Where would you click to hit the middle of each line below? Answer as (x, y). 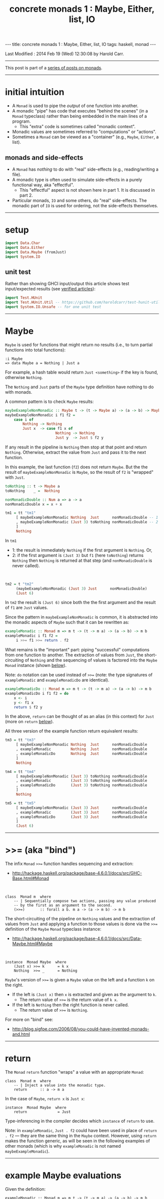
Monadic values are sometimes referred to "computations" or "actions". (84, 132)
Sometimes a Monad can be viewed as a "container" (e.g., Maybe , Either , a (85, 137)
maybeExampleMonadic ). (27, 1151)
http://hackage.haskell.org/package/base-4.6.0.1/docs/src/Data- (77, 939)
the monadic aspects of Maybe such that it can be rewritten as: (67, 622)
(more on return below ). (30, 722)
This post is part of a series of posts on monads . (54, 68)
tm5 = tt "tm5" (20, 803)
